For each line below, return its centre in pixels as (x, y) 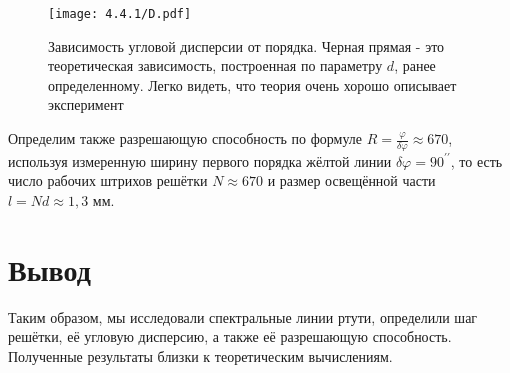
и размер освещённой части (351, 180)
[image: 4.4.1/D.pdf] (120, 14)
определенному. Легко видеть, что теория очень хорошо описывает (252, 84)
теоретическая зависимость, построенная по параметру (215, 65)
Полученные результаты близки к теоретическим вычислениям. (200, 355)
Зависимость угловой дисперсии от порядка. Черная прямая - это (246, 45)
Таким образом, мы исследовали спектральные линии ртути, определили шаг (243, 316)
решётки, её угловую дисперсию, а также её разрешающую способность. (230, 336)
